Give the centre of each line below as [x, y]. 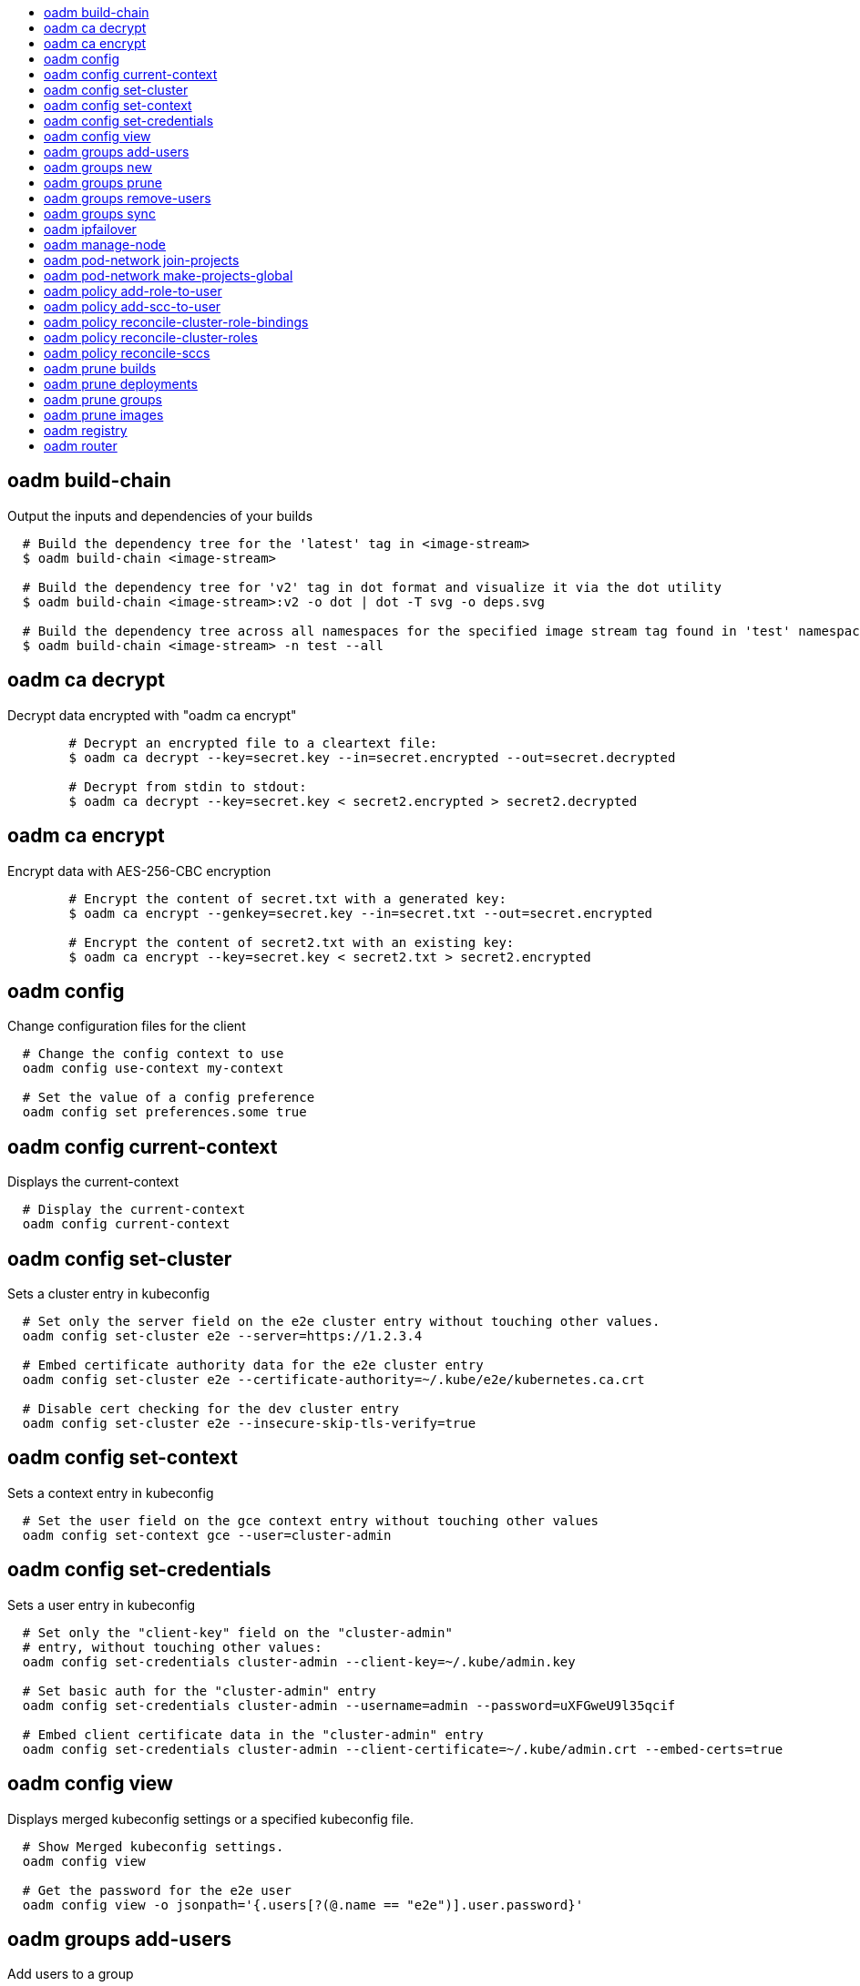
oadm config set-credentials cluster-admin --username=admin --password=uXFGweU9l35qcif [349, 1705]
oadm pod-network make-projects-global [169, 275]
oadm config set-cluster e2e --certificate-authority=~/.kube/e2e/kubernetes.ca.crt [333, 1380]
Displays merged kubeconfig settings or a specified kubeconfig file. [210, 1818]
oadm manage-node [105, 244]
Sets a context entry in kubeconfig [111, 1492]
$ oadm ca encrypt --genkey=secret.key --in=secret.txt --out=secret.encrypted [361, 913]
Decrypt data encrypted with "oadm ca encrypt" [152, 715]
